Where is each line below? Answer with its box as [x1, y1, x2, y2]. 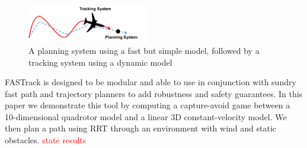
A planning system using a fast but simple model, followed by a [28, 44, 260, 56]
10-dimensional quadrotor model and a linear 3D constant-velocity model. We [5, 110, 287, 123]
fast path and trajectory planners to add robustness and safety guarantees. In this [5, 87, 303, 99]
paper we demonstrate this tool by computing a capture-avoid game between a [5, 99, 290, 111]
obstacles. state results [5, 134, 87, 146]
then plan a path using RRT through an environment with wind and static [5, 122, 277, 134]
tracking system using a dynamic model [28, 56, 172, 68]
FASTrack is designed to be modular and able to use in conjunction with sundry [5, 76, 296, 88]
